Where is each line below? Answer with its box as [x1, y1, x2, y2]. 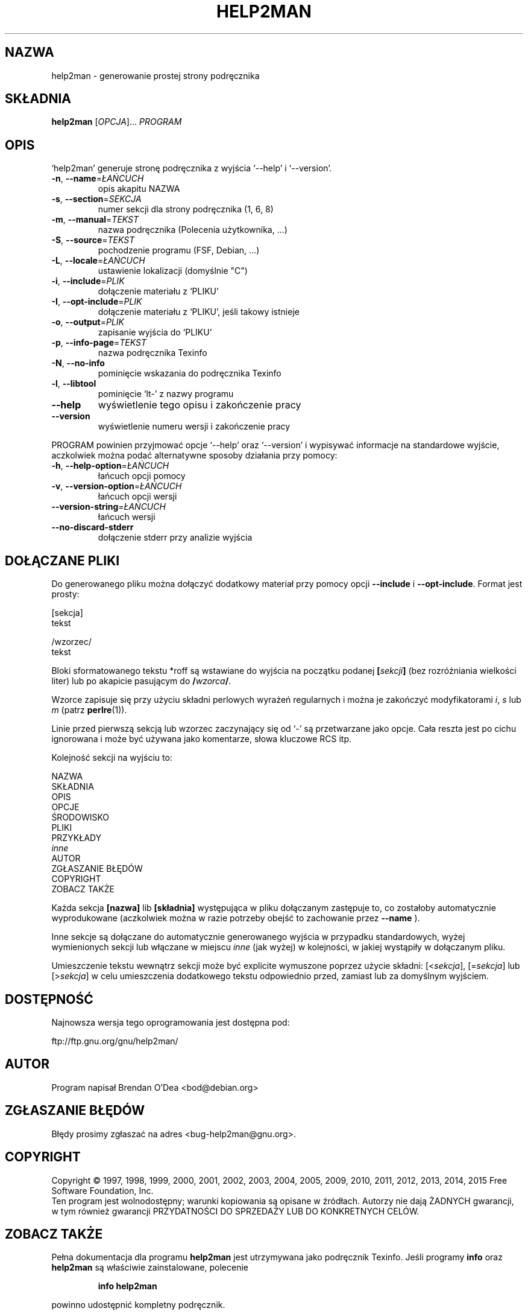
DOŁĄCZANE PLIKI [5, 553, 120, 568]
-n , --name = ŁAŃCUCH [51, 173, 144, 184]
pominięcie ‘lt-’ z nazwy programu [98, 389, 234, 399]
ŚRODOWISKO [51, 812, 110, 823]
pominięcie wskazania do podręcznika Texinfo [98, 368, 281, 379]
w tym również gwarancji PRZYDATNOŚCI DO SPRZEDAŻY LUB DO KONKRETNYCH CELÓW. [51, 1205, 420, 1216]
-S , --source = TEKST [51, 235, 135, 246]
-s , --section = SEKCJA [51, 194, 142, 205]
